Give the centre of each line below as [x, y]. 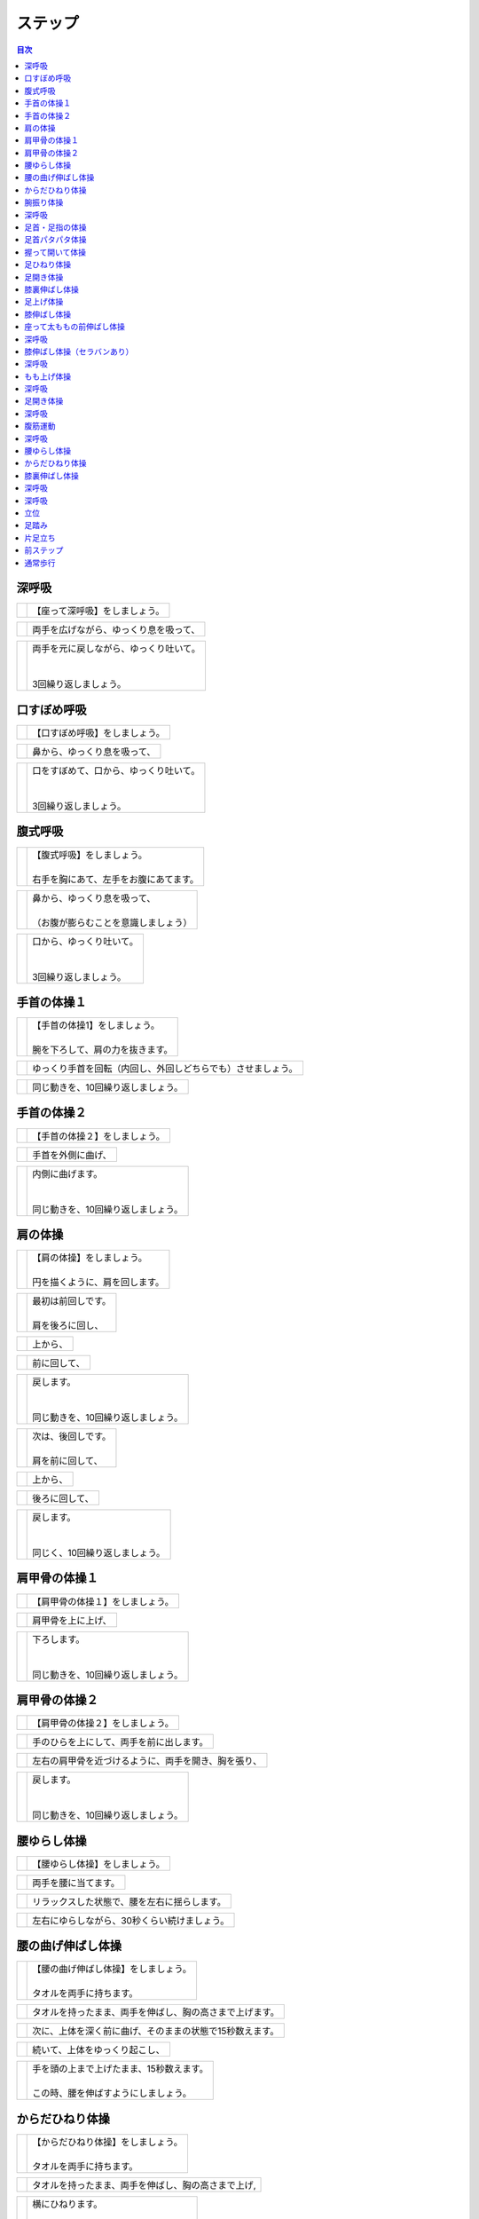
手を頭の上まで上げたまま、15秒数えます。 [120, 2069]
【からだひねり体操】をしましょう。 [108, 2142]
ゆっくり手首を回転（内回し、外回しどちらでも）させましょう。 [165, 1069]
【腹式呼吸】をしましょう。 [90, 855]
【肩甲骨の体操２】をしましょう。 [103, 1724]
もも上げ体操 [47, 376]
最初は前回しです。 [72, 1301]
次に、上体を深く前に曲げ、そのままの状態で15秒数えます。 [156, 2031]
